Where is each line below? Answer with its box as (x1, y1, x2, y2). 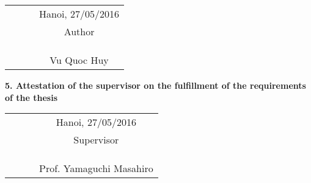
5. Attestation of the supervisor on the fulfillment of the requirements (5, 79, 306, 91)
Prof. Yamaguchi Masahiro (39, 161, 153, 176)
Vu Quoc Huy (49, 53, 109, 67)
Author (64, 24, 95, 38)
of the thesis (5, 91, 58, 103)
